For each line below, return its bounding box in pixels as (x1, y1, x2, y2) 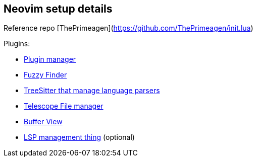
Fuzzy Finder (24, 70, 67, 79)
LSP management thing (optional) (24, 133, 135, 142)
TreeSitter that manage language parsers (24, 86, 160, 95)
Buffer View (24, 117, 63, 126)
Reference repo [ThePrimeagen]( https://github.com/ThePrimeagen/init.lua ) (4, 24, 253, 33)
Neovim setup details (4, 3, 113, 15)
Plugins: (4, 39, 30, 48)
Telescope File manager (24, 102, 104, 111)
